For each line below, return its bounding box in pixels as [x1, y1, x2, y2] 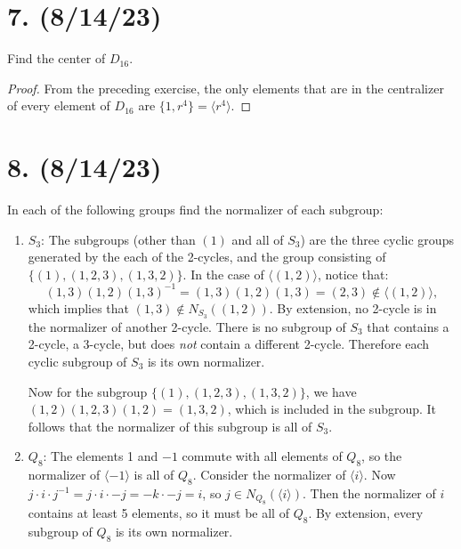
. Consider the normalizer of [192, 465, 346, 484]
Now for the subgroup [28, 382, 148, 400]
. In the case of [182, 264, 264, 283]
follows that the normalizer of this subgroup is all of [28, 416, 312, 435]
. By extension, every [308, 504, 424, 522]
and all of [231, 230, 284, 248]
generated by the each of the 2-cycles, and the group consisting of [28, 247, 386, 266]
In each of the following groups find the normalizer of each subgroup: [7, 200, 384, 219]
